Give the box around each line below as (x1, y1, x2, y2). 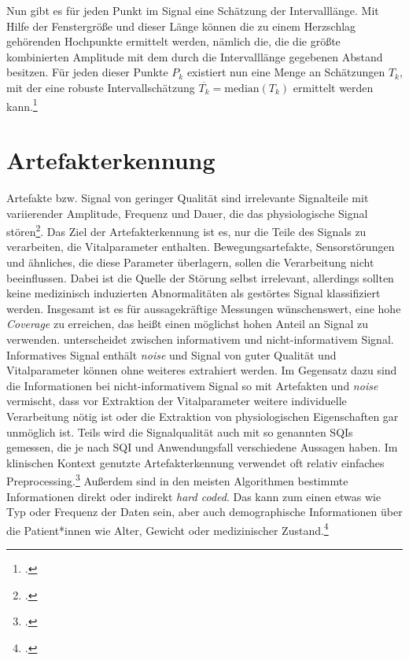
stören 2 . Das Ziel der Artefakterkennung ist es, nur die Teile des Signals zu (6, 221, 367, 239)
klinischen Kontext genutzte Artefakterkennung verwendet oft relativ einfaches (6, 454, 385, 470)
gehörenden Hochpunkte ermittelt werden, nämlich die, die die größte (6, 33, 341, 50)
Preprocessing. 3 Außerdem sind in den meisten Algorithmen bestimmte (6, 470, 348, 489)
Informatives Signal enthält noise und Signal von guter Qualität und (6, 346, 337, 363)
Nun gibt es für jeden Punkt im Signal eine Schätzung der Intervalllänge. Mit (6, 2, 379, 18)
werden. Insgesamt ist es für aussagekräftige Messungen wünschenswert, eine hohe (6, 300, 401, 316)
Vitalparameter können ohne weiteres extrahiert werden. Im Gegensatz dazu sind (6, 362, 397, 378)
